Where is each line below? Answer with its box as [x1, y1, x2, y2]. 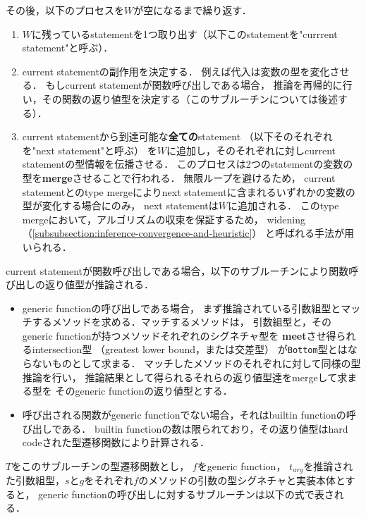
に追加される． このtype [227, 198, 339, 213]
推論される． [94, 277, 154, 292]
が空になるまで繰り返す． [133, 3, 252, 17]
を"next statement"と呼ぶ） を [22, 142, 157, 157]
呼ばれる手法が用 [275, 226, 355, 240]
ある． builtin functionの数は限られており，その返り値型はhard [61, 421, 348, 436]
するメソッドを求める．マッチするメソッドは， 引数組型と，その [32, 314, 331, 329]
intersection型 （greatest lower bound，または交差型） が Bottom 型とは [32, 342, 348, 357]
